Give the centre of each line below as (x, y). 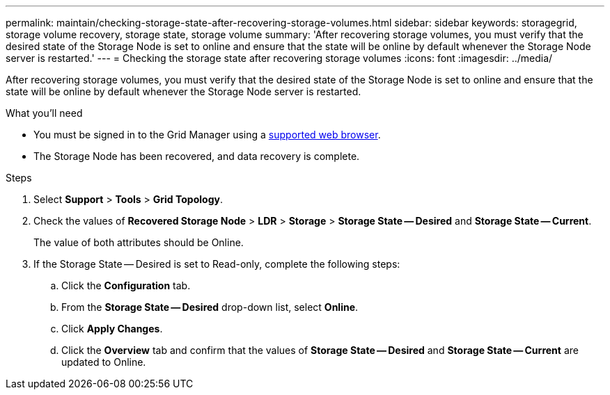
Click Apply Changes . (112, 329)
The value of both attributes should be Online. (139, 242)
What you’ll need (44, 113)
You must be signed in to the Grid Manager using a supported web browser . (207, 135)
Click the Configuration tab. (126, 285)
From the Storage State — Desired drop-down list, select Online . (210, 307)
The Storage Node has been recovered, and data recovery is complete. (197, 156)
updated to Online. (104, 362)
